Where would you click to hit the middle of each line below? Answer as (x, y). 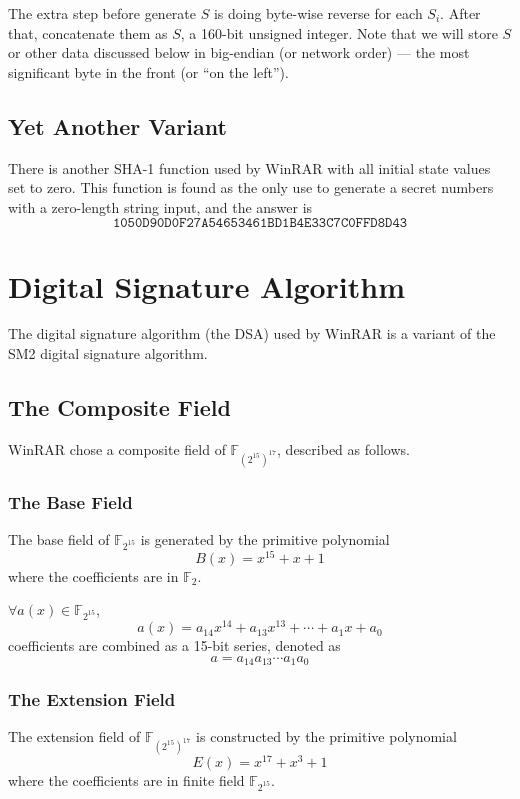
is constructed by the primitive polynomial (326, 736)
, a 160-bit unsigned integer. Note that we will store (339, 32)
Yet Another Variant (117, 125)
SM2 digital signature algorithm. (108, 353)
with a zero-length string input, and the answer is (160, 206)
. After (460, 13)
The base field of (59, 538)
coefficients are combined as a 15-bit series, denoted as (174, 645)
